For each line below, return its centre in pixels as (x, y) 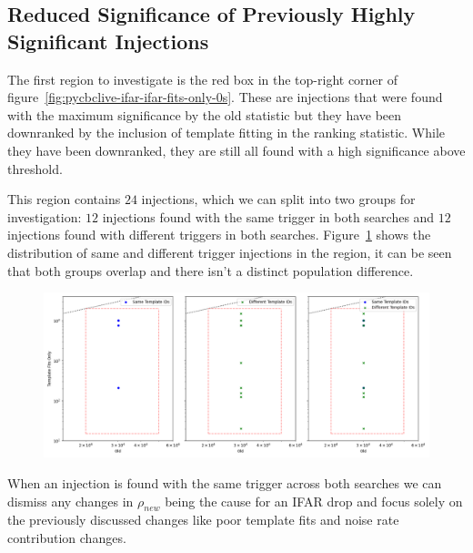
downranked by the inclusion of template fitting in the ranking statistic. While (226, 133)
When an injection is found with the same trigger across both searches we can (225, 483)
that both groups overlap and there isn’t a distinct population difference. (211, 270)
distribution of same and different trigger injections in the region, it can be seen (230, 252)
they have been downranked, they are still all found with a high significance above (236, 150)
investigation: (45, 216)
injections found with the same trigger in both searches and (268, 216)
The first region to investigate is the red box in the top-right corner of (203, 79)
